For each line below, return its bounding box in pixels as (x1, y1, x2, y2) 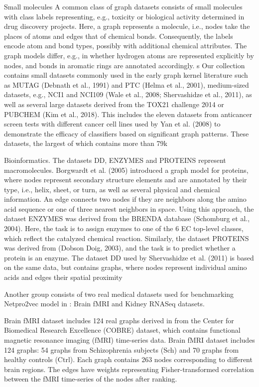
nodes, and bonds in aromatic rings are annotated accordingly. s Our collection (4, 60, 245, 70)
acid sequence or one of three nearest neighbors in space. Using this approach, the (4, 203, 254, 214)
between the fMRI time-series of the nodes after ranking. (4, 374, 177, 384)
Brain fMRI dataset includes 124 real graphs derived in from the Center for (4, 315, 234, 325)
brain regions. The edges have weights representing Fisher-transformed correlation (4, 364, 254, 374)
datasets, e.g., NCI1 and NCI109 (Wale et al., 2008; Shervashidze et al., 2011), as (4, 89, 252, 100)
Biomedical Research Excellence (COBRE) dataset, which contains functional (4, 325, 241, 335)
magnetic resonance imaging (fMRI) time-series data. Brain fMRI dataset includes (4, 335, 255, 345)
